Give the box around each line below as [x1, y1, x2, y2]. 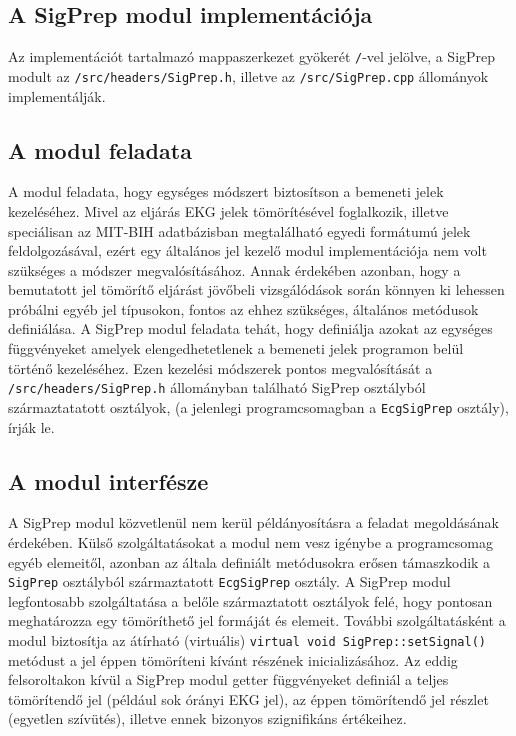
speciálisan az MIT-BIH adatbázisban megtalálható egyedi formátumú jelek [8, 220, 471, 241]
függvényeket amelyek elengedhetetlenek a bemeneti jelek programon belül [8, 338, 464, 359]
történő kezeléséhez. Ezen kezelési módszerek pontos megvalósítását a [8, 357, 433, 378]
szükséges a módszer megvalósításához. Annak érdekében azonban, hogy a [8, 259, 461, 280]
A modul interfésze [8, 465, 209, 496]
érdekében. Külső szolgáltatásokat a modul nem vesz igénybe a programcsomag [8, 531, 494, 552]
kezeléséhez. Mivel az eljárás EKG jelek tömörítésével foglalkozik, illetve [8, 200, 449, 221]
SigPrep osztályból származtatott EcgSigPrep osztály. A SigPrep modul [8, 571, 451, 592]
